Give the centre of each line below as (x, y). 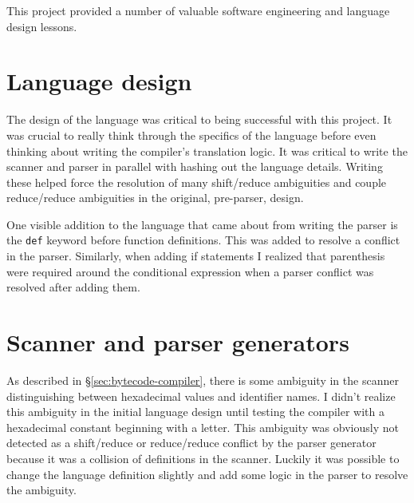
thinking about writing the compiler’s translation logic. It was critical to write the (207, 151)
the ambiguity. (41, 490)
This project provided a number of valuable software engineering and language (198, 10)
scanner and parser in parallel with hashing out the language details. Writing (195, 166)
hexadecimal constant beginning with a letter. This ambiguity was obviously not (203, 427)
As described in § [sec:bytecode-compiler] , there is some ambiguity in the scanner (203, 380)
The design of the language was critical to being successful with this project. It (199, 119)
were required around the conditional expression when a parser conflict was (190, 271)
